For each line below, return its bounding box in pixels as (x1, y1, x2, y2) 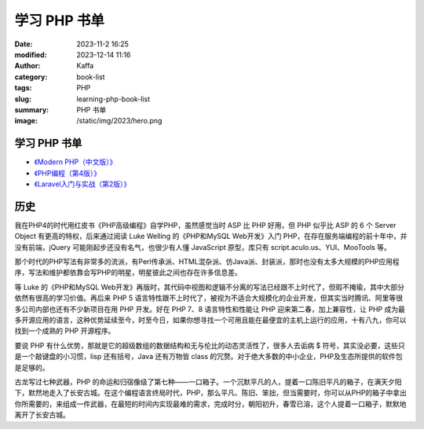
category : (14, 71, 48, 82)
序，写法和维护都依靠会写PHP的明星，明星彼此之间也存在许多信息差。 (14, 268, 243, 277)
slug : (14, 94, 31, 104)
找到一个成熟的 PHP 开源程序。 (14, 326, 115, 335)
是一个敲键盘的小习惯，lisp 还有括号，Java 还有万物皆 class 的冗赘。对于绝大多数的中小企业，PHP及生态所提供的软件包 (14, 352, 404, 361)
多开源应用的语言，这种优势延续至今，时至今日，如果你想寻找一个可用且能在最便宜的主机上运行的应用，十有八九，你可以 (14, 315, 407, 324)
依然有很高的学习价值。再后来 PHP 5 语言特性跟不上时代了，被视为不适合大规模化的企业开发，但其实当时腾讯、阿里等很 (14, 293, 404, 302)
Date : (14, 39, 33, 49)
